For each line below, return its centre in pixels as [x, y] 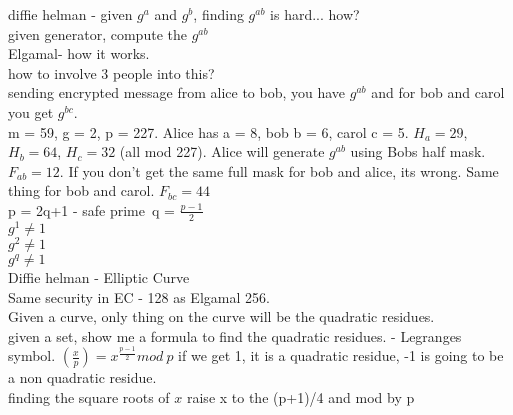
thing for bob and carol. [81, 190]
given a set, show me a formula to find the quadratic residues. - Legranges [235, 335]
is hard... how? [315, 14]
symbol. [32, 355]
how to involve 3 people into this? [111, 72]
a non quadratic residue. [82, 377]
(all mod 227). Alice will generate [222, 151]
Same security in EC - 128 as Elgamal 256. [139, 296]
